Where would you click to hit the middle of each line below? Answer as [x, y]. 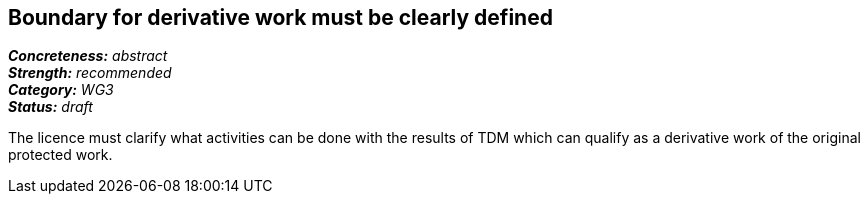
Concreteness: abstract [88, 56]
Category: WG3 [61, 90]
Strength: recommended [90, 73]
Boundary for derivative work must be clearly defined [280, 17]
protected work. [60, 155]
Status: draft [50, 107]
